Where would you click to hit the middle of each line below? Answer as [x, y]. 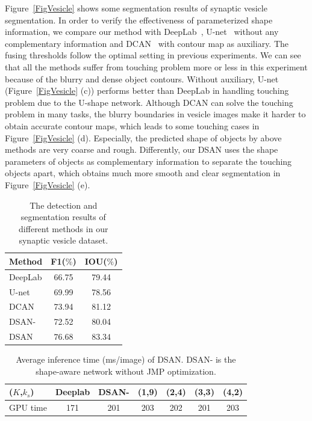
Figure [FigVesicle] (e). [48, 184]
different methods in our [64, 228]
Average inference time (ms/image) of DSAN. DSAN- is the [126, 359]
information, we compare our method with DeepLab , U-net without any [142, 32]
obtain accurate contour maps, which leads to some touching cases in [132, 125]
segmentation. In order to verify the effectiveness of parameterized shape [139, 20]
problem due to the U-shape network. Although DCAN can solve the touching [149, 102]
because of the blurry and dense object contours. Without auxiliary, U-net [142, 78]
